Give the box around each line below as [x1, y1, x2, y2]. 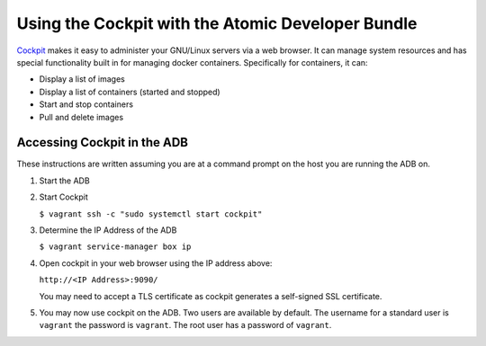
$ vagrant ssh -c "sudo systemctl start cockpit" [39, 208, 263, 219]
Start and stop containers [39, 99, 134, 110]
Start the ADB [39, 175, 90, 186]
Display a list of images [39, 74, 125, 84]
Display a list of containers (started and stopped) [39, 86, 220, 97]
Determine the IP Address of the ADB [39, 225, 177, 235]
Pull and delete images [39, 111, 124, 122]
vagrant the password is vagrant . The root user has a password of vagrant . [39, 320, 332, 331]
